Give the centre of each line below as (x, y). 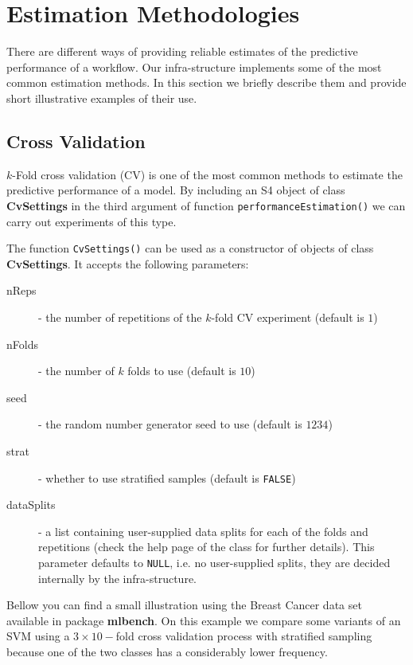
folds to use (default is (182, 371)
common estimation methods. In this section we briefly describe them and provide (206, 82)
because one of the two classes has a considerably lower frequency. (167, 652)
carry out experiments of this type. (92, 221)
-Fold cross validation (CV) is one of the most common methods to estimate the (207, 174)
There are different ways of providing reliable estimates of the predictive (182, 51)
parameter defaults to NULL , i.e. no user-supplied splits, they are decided (214, 562)
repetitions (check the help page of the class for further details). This (206, 547)
